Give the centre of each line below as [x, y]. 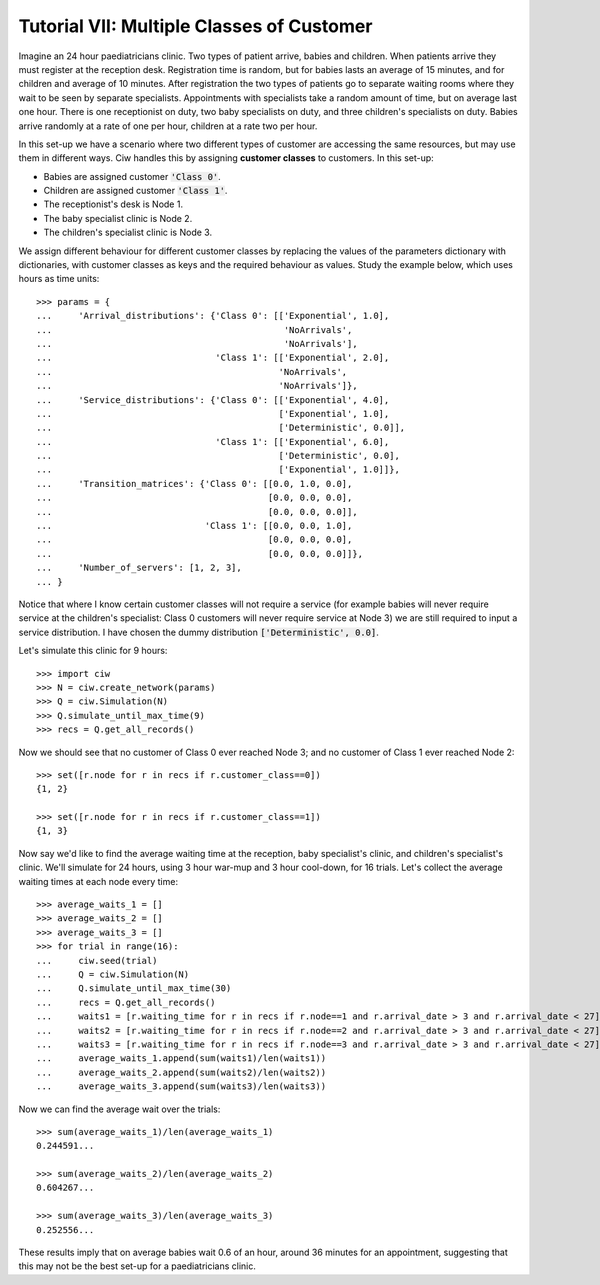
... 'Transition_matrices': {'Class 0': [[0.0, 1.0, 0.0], [194, 483]
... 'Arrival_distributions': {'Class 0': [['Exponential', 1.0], [213, 316]
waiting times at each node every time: [98, 881]
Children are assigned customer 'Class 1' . [135, 191]
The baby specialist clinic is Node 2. [118, 218]
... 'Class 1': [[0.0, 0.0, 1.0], [194, 526]
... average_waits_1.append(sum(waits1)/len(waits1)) [181, 1058]
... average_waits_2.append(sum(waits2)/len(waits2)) [181, 1072]
